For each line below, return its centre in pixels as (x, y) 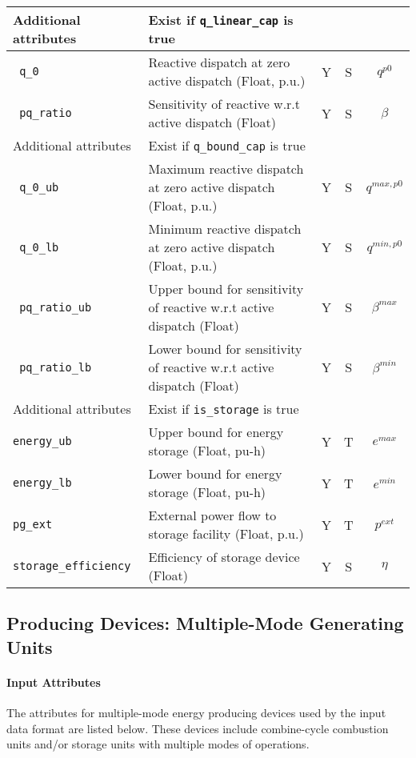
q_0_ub (39, 187)
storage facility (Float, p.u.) (226, 533)
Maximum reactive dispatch (226, 168)
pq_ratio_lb (56, 367)
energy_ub (42, 441)
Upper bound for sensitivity (226, 289)
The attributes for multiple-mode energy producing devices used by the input (196, 712)
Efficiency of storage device (224, 557)
